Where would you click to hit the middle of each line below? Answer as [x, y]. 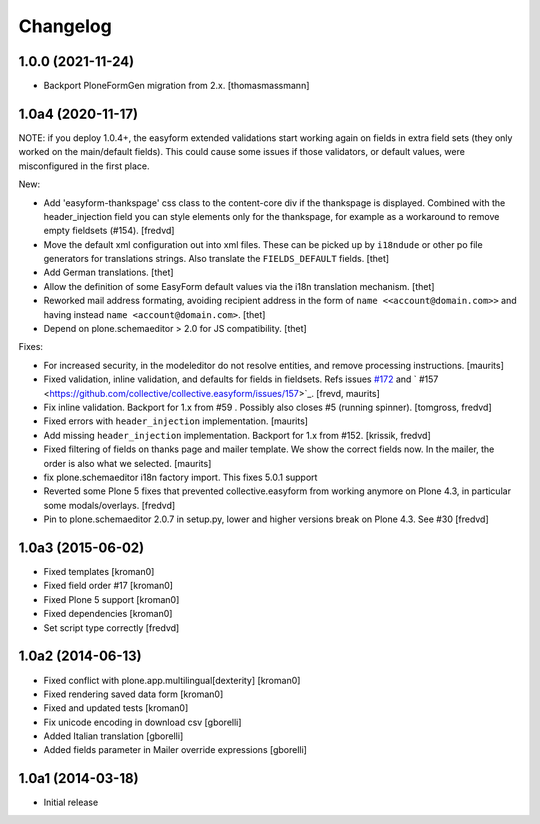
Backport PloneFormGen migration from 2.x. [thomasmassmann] [176, 86]
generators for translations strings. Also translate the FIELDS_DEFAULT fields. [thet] [216, 259]
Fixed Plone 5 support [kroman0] [111, 599]
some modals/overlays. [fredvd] [109, 505]
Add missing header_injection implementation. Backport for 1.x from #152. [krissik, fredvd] [237, 435]
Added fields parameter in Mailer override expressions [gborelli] [175, 750]
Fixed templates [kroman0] [99, 572]
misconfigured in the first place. [84, 166]
